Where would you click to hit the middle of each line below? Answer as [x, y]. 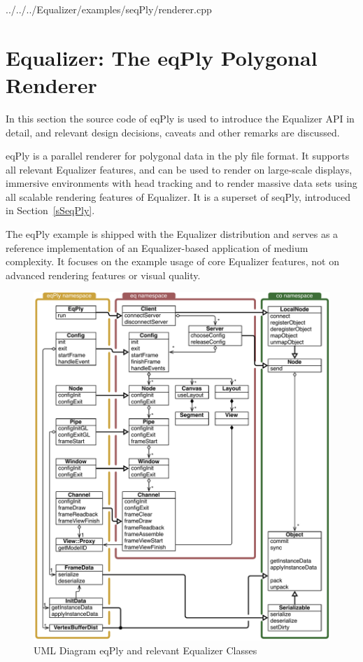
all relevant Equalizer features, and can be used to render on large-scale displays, [179, 169]
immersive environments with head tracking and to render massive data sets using [181, 183]
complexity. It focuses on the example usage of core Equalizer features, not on [172, 261]
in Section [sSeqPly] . [50, 210]
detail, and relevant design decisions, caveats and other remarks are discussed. [173, 132]
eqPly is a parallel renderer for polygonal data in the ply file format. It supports [178, 156]
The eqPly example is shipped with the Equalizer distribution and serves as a [172, 234]
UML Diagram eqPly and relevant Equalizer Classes [145, 650]
